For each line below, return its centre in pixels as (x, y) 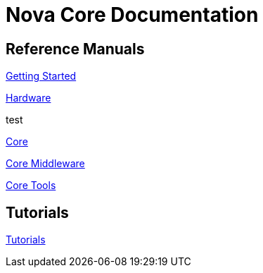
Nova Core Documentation (132, 15)
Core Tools (31, 186)
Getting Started (41, 76)
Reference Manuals (75, 49)
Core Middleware (45, 164)
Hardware (28, 98)
